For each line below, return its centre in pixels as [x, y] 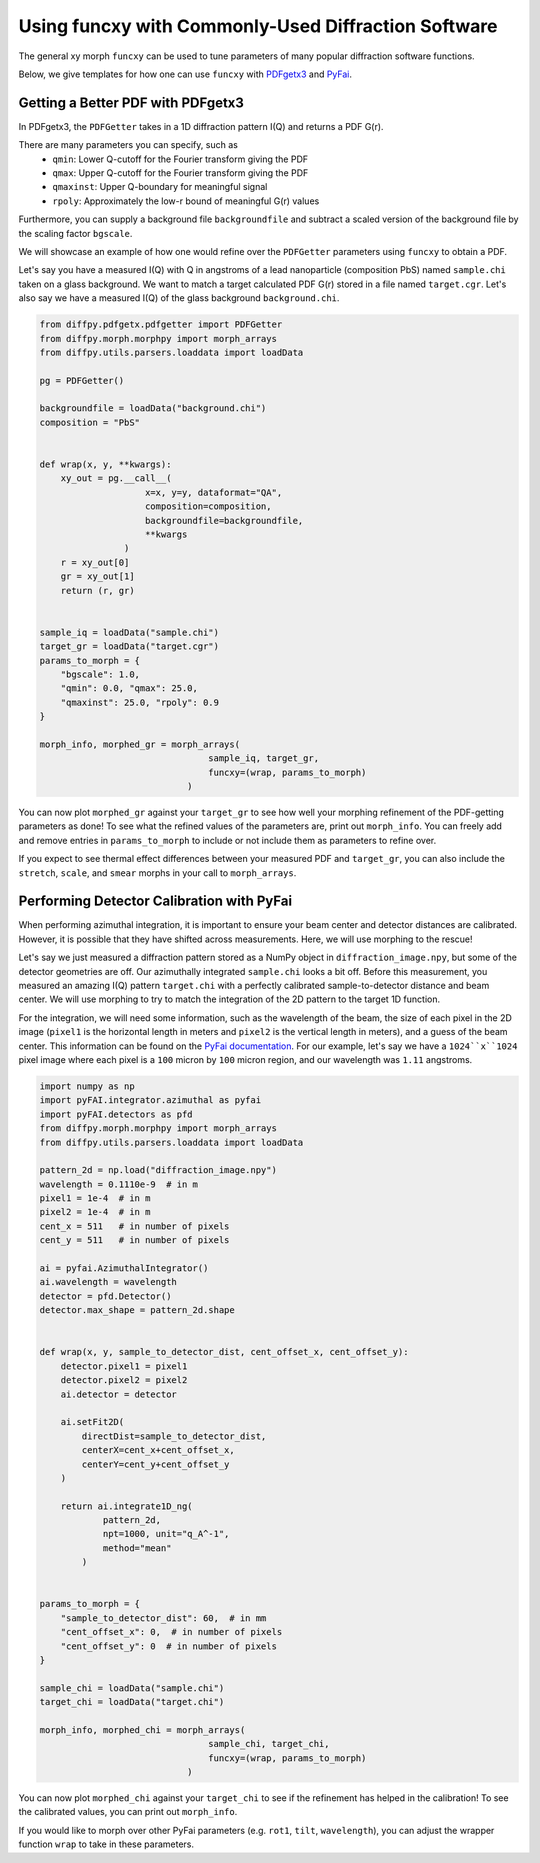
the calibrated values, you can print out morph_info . [128, 1812]
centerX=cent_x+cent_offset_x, [158, 1450]
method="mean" [137, 1548]
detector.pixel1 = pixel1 [124, 1366]
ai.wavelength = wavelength [108, 1282]
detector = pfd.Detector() [105, 1296]
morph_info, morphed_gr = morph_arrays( [139, 744]
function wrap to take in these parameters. [106, 1844]
